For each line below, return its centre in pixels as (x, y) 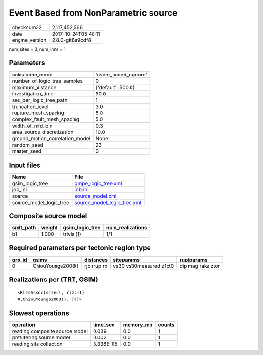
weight (49, 228)
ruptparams (193, 260)
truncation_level (30, 107)
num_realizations (126, 228)
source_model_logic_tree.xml (108, 202)
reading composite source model (50, 331)
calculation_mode (32, 75)
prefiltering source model (41, 337)
